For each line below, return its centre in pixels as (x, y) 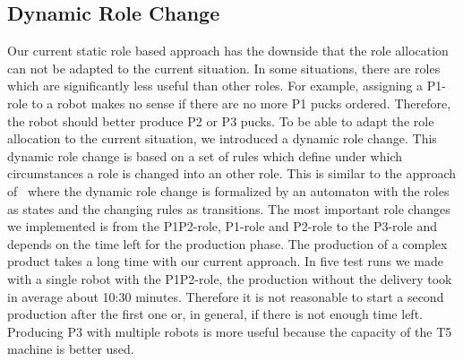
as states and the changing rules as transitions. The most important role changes (229, 208)
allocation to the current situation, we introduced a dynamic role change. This (222, 138)
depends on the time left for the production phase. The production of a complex (227, 243)
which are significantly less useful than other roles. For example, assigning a (215, 86)
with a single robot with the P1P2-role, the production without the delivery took (230, 278)
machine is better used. (71, 349)
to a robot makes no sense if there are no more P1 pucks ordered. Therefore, (241, 103)
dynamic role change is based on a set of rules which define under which (205, 155)
